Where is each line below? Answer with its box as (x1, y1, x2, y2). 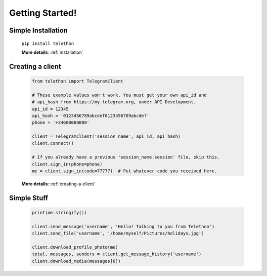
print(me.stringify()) (32, 210, 87, 216)
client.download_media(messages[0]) (32, 258, 121, 264)
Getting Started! (9, 7, 77, 18)
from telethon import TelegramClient (32, 78, 124, 84)
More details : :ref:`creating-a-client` (21, 181, 96, 187)
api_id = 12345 (32, 106, 69, 112)
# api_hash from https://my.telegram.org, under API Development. (32, 99, 196, 105)
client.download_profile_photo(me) (32, 244, 118, 250)
